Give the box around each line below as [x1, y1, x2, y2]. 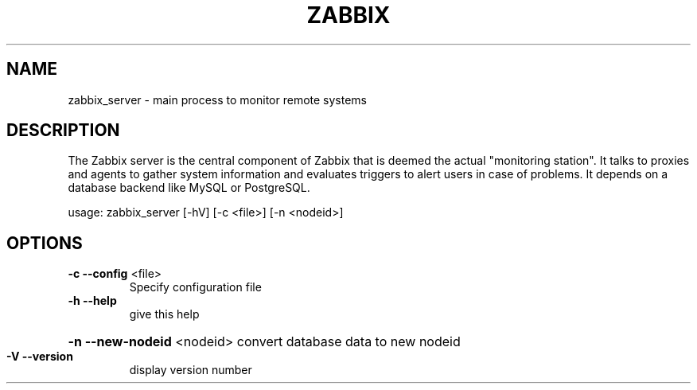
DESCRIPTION [6, 120, 120, 141]
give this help [129, 307, 200, 322]
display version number [129, 363, 252, 377]
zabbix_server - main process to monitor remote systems [68, 92, 367, 107]
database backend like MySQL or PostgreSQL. [68, 181, 310, 195]
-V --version [6, 349, 73, 364]
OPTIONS [6, 232, 83, 253]
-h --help [68, 294, 117, 308]
